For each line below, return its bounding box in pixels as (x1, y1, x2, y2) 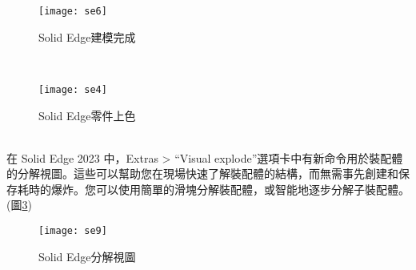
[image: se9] (38, 225, 107, 237)
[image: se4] (38, 83, 107, 95)
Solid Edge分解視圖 (38, 248, 136, 264)
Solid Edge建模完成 (38, 28, 136, 45)
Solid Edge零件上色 (38, 107, 136, 123)
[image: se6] (38, 6, 107, 17)
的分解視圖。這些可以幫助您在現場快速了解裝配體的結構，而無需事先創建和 (6, 165, 398, 182)
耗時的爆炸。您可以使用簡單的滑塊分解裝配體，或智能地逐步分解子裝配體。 (17, 180, 410, 197)
